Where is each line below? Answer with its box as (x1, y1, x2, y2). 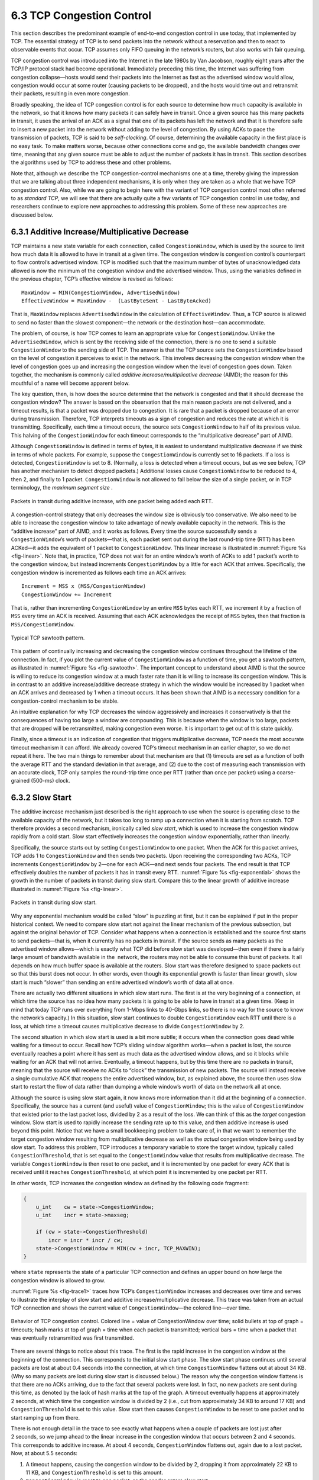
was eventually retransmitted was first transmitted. (11, 1334, 135, 1341)
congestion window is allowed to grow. (11, 1276, 106, 1284)
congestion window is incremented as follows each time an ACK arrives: (11, 569, 187, 576)
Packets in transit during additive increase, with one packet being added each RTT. (11, 497, 213, 504)
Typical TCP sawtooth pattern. (11, 634, 85, 642)
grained (11, 777, 30, 784)
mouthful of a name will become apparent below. (11, 379, 130, 387)
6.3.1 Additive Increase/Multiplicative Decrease (11, 227, 189, 237)
